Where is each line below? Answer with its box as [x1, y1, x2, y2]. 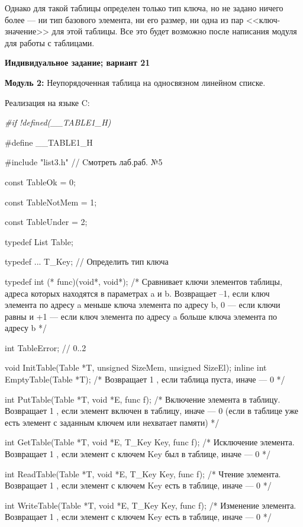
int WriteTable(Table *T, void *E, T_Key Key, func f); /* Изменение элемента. [5, 499, 296, 511]
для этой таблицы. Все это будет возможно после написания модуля [51, 25, 297, 37]
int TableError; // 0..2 [5, 341, 86, 354]
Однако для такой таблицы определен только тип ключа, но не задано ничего [5, 2, 283, 14]
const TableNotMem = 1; [5, 195, 97, 208]
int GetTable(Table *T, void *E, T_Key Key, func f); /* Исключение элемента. [5, 436, 295, 448]
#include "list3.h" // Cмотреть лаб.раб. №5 [5, 156, 163, 168]
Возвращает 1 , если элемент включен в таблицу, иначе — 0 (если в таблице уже [5, 404, 299, 417]
